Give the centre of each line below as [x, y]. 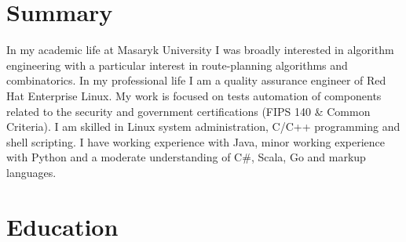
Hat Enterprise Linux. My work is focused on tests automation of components [194, 95]
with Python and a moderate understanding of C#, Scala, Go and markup [186, 157]
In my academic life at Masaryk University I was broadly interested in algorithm [200, 50]
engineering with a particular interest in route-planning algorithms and [177, 65]
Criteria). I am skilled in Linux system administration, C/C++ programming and [203, 126]
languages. [31, 172]
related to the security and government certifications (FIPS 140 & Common [188, 111]
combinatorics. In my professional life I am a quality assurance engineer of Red [196, 80]
